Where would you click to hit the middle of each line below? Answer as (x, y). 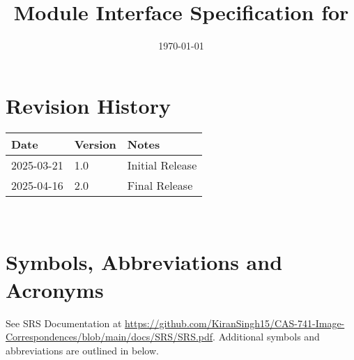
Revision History (88, 105)
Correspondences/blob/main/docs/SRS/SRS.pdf (109, 337)
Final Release (160, 185)
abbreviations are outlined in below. (82, 350)
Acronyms (55, 289)
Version (95, 144)
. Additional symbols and (266, 337)
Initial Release (162, 165)
